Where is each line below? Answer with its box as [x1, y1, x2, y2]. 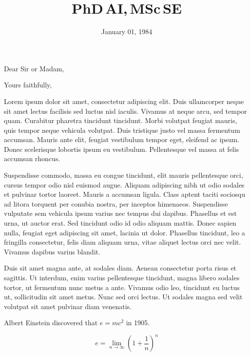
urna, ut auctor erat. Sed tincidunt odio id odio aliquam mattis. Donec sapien [4, 218, 236, 228]
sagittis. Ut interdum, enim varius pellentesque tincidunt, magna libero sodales [4, 272, 240, 282]
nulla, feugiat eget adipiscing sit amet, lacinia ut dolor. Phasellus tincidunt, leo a [4, 227, 245, 237]
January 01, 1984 [101, 26, 153, 37]
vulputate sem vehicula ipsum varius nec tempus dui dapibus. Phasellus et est [4, 208, 237, 218]
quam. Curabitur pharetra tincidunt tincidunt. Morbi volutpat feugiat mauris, [4, 115, 237, 126]
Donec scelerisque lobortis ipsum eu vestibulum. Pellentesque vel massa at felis [4, 144, 239, 154]
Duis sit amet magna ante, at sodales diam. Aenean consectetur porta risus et [4, 263, 236, 273]
